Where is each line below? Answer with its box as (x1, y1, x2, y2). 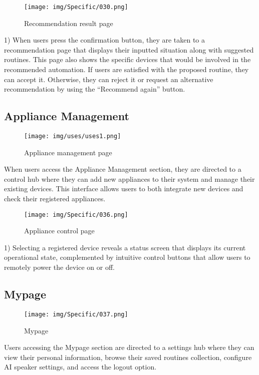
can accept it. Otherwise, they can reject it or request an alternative (4, 74, 213, 84)
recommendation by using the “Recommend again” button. (4, 84, 185, 94)
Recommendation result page (24, 18, 113, 28)
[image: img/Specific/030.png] (24, 4, 128, 11)
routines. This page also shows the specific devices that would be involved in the (4, 54, 251, 65)
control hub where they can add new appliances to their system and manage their (4, 173, 255, 184)
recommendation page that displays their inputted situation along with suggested (4, 44, 254, 55)
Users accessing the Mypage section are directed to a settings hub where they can (4, 342, 254, 352)
